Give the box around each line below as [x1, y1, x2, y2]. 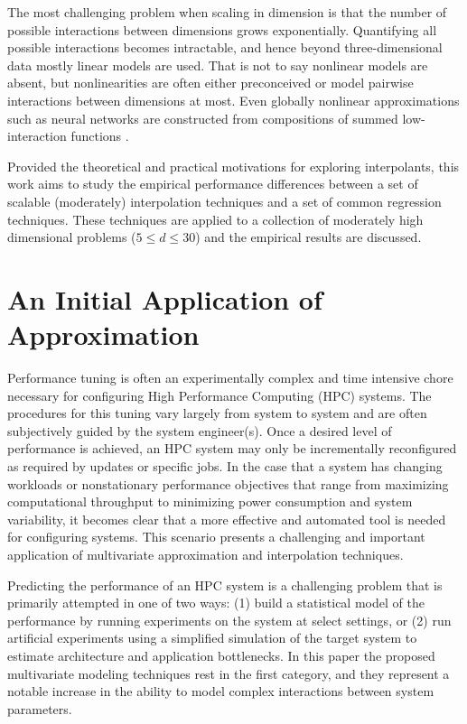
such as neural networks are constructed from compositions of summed [7, 108, 398, 127]
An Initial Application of [7, 280, 322, 317]
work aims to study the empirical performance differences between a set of [7, 174, 418, 193]
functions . [70, 126, 129, 145]
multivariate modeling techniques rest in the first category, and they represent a [7, 664, 450, 682]
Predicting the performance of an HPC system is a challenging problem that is [7, 575, 443, 594]
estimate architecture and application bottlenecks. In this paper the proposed [7, 645, 435, 664]
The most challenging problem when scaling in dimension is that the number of [7, 3, 447, 21]
